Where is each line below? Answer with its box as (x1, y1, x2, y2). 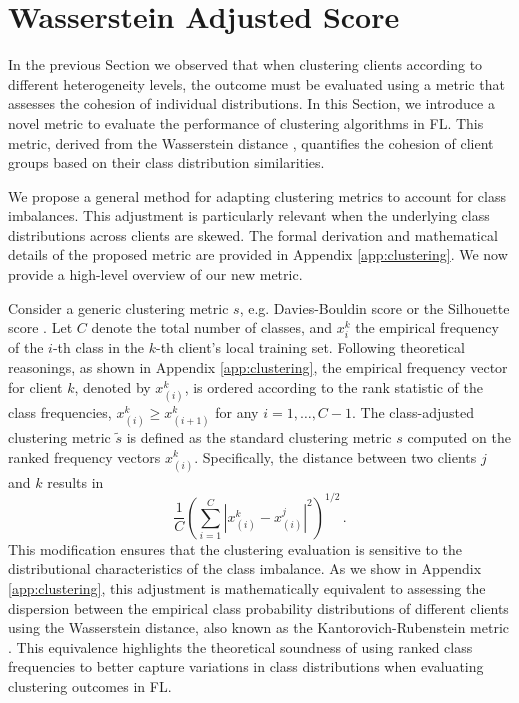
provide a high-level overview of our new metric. (8, 264, 303, 285)
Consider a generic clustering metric (8, 297, 229, 318)
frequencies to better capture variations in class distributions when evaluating (8, 656, 484, 677)
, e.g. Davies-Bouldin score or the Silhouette (239, 297, 510, 318)
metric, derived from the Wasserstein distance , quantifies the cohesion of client (8, 132, 494, 153)
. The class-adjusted (352, 401, 474, 422)
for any (215, 401, 259, 422)
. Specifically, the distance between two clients (194, 446, 477, 467)
